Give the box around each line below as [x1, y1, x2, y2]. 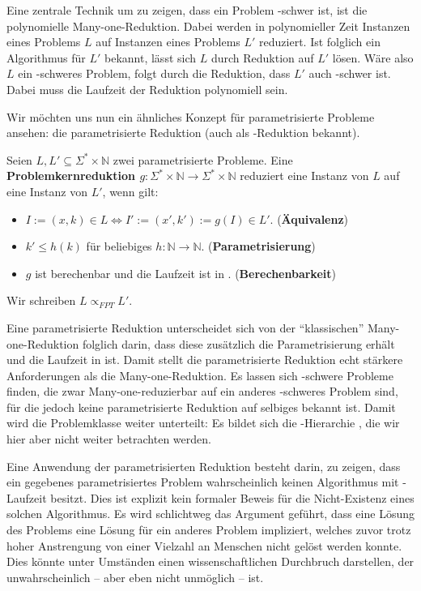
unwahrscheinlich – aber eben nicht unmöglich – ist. [6, 568, 264, 585]
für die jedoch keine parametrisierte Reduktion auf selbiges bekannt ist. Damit [6, 398, 396, 415]
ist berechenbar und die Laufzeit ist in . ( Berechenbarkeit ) [35, 264, 336, 281]
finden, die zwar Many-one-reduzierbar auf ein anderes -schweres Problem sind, [6, 383, 398, 400]
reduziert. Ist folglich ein [259, 33, 381, 50]
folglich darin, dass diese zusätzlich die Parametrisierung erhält [82, 335, 395, 352]
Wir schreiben [6, 292, 76, 309]
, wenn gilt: [102, 182, 159, 199]
